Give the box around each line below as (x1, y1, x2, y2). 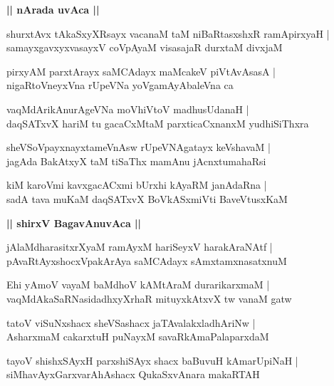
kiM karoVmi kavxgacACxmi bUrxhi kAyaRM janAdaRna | (6, 177, 267, 192)
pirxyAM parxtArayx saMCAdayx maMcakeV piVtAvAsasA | (6, 63, 276, 78)
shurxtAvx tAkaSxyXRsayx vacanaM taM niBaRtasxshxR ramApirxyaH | (6, 26, 330, 41)
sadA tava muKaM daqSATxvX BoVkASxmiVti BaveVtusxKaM (6, 191, 288, 206)
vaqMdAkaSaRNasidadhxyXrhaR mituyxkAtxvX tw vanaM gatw (6, 291, 292, 306)
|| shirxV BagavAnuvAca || (6, 215, 142, 230)
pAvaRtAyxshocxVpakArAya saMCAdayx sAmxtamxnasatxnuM (6, 253, 287, 268)
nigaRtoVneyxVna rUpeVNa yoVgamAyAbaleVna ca (6, 78, 234, 93)
